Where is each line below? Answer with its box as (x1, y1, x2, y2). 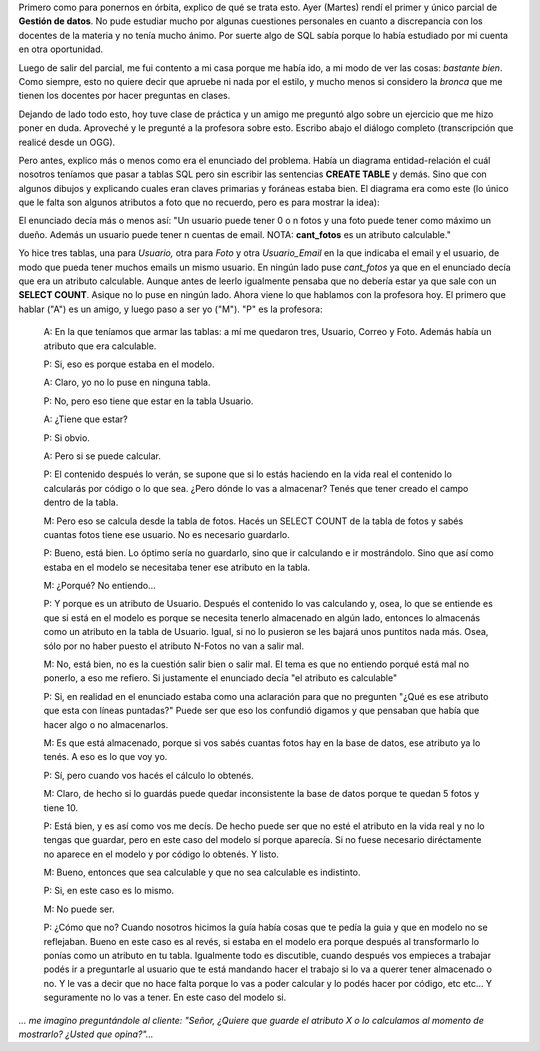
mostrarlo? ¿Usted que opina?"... (18, 1028, 154, 1040)
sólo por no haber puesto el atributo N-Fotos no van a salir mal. (43, 640, 305, 652)
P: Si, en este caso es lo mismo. (43, 885, 175, 897)
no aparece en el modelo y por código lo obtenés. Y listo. (43, 848, 280, 860)
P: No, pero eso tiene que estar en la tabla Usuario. (43, 395, 254, 407)
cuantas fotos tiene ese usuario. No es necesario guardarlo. (43, 528, 290, 540)
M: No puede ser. (43, 903, 115, 915)
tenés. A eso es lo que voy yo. (43, 751, 168, 763)
